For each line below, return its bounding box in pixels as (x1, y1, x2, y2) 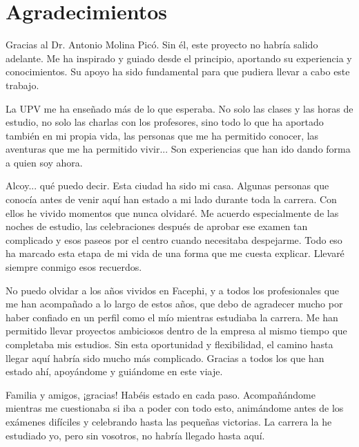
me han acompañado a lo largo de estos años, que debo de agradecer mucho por (6, 296, 343, 311)
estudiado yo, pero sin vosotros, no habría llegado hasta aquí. (6, 428, 265, 442)
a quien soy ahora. (6, 155, 83, 169)
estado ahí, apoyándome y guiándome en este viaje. (6, 364, 223, 379)
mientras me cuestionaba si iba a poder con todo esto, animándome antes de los (6, 401, 344, 415)
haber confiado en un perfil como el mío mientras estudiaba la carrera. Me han (6, 310, 338, 324)
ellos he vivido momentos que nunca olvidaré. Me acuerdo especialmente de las (6, 205, 339, 220)
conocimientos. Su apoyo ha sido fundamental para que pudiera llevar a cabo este (6, 64, 350, 79)
